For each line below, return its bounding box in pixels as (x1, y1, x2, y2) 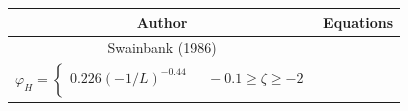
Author (136, 11, 188, 32)
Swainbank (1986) (107, 37, 217, 58)
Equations (323, 11, 394, 32)
